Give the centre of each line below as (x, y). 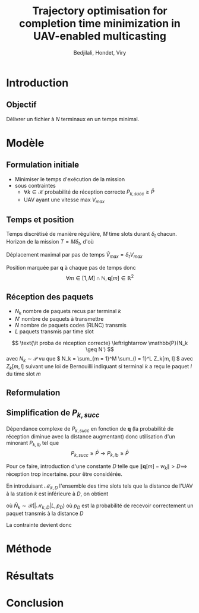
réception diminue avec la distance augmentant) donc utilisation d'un (91, 436)
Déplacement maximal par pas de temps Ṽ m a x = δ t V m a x (74, 255)
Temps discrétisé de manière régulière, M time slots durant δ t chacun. (91, 235)
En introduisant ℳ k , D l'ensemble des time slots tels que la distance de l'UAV (99, 486)
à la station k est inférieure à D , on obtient (57, 494)
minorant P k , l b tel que (33, 443)
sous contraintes (35, 185)
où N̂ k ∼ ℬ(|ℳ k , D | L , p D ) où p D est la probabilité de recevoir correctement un (100, 506)
